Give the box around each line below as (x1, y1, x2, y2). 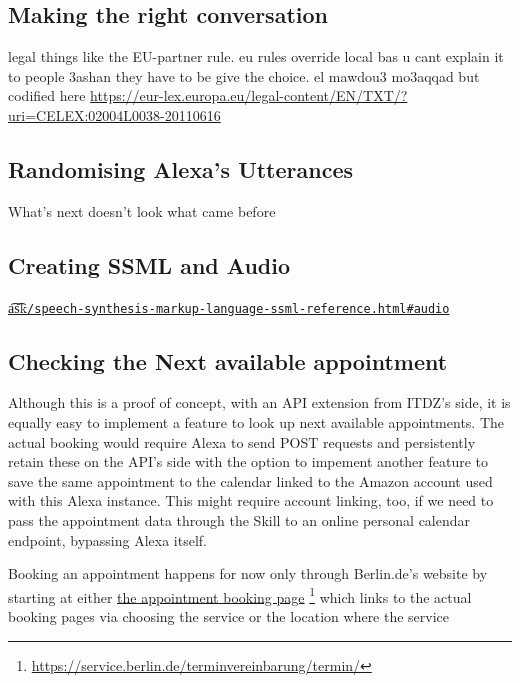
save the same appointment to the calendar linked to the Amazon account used (8, 470, 493, 491)
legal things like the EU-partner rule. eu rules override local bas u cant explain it (8, 46, 504, 67)
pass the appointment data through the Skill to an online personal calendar (8, 510, 471, 530)
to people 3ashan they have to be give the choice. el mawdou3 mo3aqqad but (8, 65, 480, 86)
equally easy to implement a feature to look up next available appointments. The (8, 412, 505, 433)
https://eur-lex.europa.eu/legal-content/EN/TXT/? (90, 85, 408, 106)
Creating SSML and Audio (8, 249, 290, 280)
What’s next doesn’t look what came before (8, 200, 276, 221)
